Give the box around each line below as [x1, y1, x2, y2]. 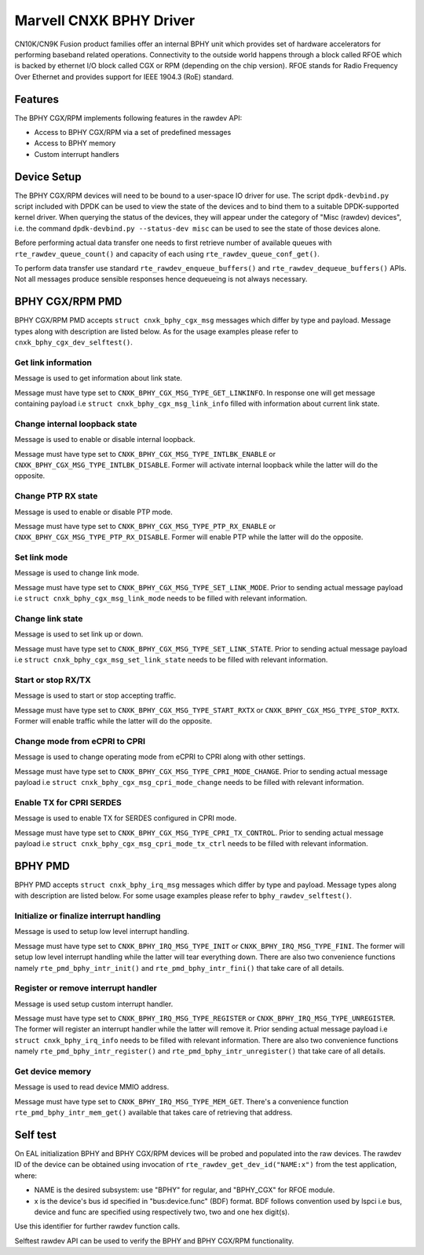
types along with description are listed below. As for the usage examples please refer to [14, 327, 298, 336]
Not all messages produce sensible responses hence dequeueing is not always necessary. [14, 275, 308, 284]
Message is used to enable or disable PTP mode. [14, 507, 173, 516]
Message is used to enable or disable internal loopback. [14, 435, 196, 444]
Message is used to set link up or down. [14, 629, 144, 639]
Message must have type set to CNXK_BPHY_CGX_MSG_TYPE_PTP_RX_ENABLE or [14, 521, 276, 531]
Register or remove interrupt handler [14, 983, 157, 994]
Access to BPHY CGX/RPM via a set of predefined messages [34, 128, 232, 137]
